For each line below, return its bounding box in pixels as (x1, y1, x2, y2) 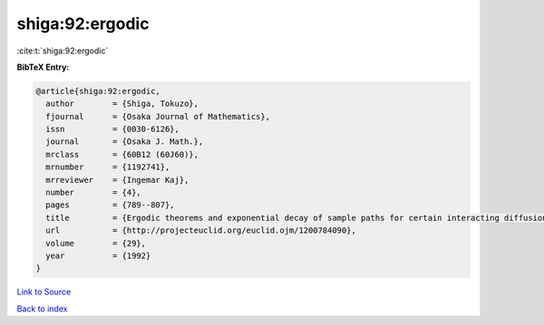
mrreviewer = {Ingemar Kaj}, (45, 175, 189, 185)
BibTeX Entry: (16, 62, 70, 72)
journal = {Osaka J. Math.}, (45, 137, 204, 147)
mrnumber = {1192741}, (45, 162, 170, 172)
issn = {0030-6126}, (45, 124, 180, 135)
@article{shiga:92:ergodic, (35, 86, 160, 96)
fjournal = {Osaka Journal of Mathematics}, (45, 111, 271, 121)
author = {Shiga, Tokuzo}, (45, 99, 199, 109)
